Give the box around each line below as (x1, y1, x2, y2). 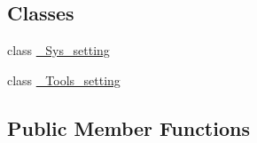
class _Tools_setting (7, 70, 121, 89)
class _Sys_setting (7, 41, 110, 60)
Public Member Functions (7, 114, 250, 141)
